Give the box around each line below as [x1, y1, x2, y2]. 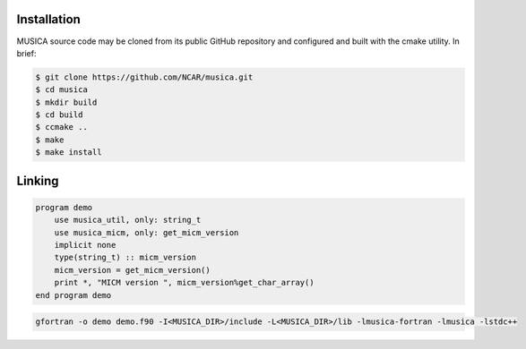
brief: [16, 47, 37, 58]
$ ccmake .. [35, 122, 89, 132]
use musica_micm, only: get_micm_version [54, 227, 239, 237]
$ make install [35, 148, 102, 157]
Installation [16, 12, 81, 27]
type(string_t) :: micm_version [54, 252, 197, 263]
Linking [16, 173, 59, 188]
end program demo [35, 290, 112, 300]
